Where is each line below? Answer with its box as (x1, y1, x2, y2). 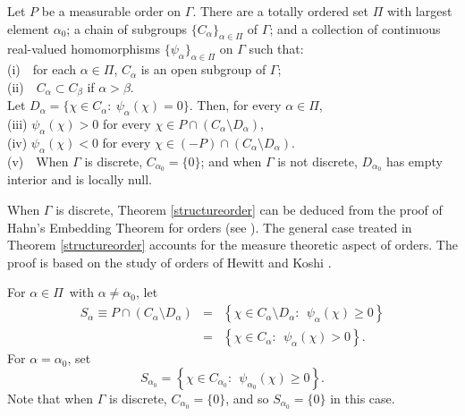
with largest (386, 2, 452, 20)
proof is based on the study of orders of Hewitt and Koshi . (7, 252, 332, 271)
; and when (200, 151, 262, 170)
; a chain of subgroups (66, 19, 188, 38)
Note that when (7, 388, 94, 407)
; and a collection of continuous (269, 19, 441, 38)
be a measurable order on (41, 2, 182, 20)
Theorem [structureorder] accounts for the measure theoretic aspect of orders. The (7, 235, 458, 254)
